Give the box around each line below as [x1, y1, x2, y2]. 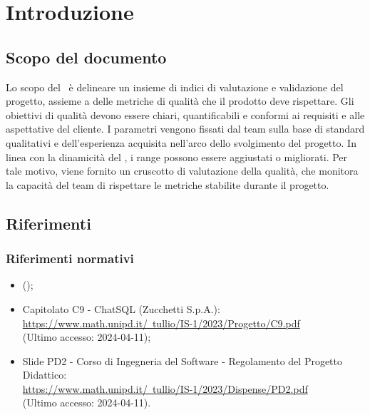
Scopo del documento [6, 46, 167, 68]
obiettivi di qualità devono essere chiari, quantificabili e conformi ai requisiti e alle [6, 107, 365, 122]
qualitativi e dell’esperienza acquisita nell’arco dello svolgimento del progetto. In [6, 135, 356, 150]
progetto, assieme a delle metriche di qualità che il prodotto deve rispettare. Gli [6, 93, 354, 108]
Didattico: [22, 367, 67, 382]
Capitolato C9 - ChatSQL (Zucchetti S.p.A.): [22, 301, 220, 316]
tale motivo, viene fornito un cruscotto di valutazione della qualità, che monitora [6, 163, 359, 178]
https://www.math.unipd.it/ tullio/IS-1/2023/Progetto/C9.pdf [22, 315, 300, 330]
